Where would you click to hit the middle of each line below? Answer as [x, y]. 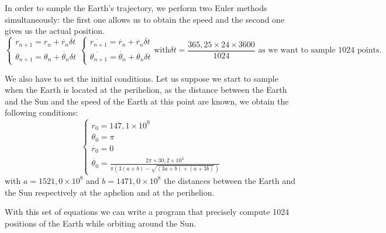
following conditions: [42, 112]
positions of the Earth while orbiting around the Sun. [101, 223]
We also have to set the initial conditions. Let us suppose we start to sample [142, 78]
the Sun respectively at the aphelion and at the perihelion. [110, 192]
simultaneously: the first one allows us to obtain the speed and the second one [145, 19]
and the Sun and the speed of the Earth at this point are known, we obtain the [147, 101]
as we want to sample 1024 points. [320, 51]
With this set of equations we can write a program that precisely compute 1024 [147, 212]
